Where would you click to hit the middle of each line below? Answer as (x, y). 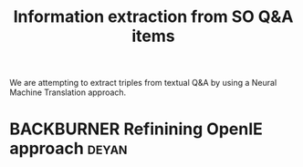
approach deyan (68, 149)
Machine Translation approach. (68, 92)
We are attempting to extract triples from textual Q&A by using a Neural (143, 83)
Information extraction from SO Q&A (153, 17)
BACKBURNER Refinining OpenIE (136, 129)
